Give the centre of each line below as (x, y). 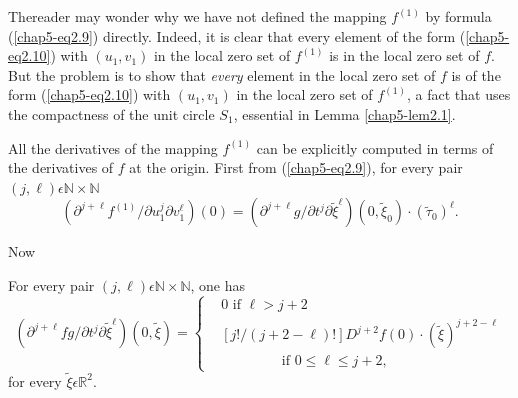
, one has (218, 284)
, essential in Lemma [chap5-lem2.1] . (344, 113)
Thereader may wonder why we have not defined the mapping (197, 16)
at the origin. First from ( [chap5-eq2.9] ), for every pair (296, 167)
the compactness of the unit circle (111, 113)
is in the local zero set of (404, 55)
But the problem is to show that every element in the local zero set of (222, 74)
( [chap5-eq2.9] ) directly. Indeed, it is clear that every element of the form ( (237, 35)
